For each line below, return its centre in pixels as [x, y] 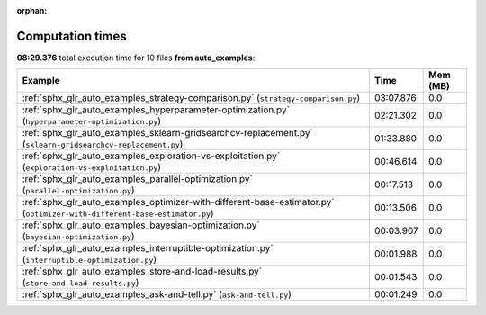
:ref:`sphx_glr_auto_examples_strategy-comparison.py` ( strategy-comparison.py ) [191, 98]
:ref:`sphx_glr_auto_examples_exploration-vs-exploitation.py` [151, 156]
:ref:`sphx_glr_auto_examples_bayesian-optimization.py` [141, 225]
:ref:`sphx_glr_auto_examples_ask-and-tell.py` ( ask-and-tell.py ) [157, 294]
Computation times [72, 36]
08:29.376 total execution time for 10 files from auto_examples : [136, 58]
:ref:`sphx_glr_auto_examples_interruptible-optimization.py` [148, 248]
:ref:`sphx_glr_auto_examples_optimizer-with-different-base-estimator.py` [178, 202]
